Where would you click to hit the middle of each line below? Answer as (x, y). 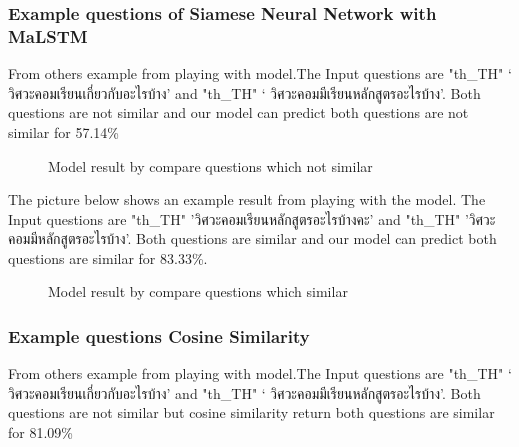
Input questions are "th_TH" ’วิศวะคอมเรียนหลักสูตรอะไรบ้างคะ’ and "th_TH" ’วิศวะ (252, 218)
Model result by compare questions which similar (198, 291)
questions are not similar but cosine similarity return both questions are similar (251, 412)
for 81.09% (40, 432)
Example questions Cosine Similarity (159, 336)
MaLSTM (48, 35)
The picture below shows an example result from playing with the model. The (247, 199)
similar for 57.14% (63, 131)
